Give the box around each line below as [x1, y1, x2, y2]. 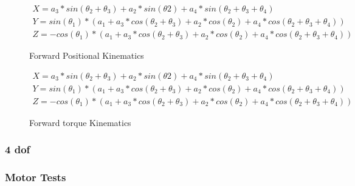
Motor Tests [5, 170, 66, 185]
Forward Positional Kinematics [29, 49, 144, 62]
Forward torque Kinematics [29, 116, 131, 128]
